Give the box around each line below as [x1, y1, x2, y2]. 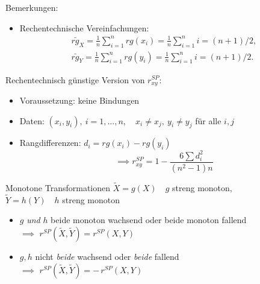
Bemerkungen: [5, 1, 58, 13]
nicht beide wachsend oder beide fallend [35, 250, 179, 263]
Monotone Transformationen [5, 181, 111, 194]
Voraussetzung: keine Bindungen [19, 94, 140, 107]
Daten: [19, 114, 45, 127]
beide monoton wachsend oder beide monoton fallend [51, 213, 247, 226]
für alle [195, 114, 221, 127]
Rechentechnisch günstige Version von [5, 73, 145, 86]
